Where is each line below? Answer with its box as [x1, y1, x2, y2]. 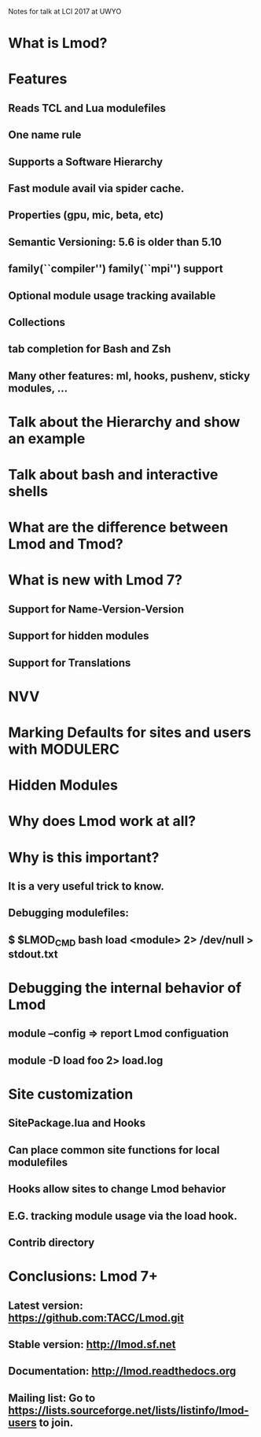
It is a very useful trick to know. [8, 880, 165, 893]
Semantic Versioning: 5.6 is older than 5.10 [8, 235, 222, 249]
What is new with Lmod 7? [8, 571, 183, 589]
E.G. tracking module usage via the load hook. [8, 1209, 237, 1223]
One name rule [8, 128, 82, 142]
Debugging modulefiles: [8, 906, 130, 920]
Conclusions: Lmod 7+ [8, 1268, 159, 1286]
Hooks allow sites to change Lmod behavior [8, 1183, 226, 1196]
